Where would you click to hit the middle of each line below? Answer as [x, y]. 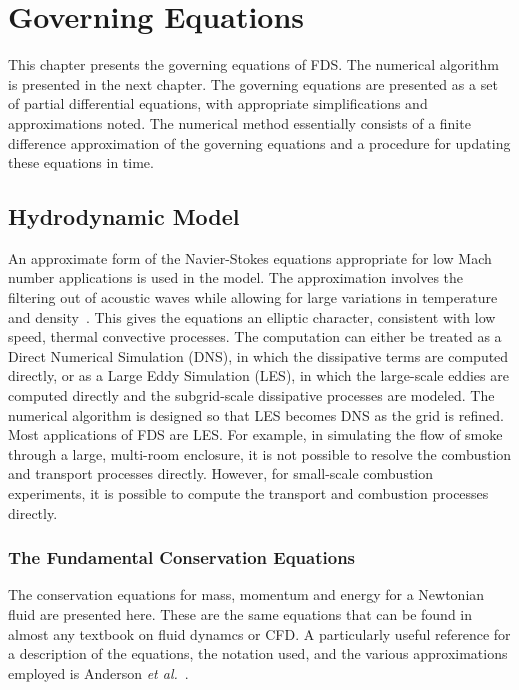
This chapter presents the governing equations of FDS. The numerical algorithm [253, 64]
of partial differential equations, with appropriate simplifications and [218, 103]
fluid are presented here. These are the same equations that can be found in [240, 614]
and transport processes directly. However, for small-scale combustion [221, 473]
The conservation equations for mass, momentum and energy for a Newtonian [246, 594]
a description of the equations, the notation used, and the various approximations [258, 653]
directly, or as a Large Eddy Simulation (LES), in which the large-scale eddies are [258, 375]
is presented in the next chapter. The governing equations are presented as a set [253, 83]
